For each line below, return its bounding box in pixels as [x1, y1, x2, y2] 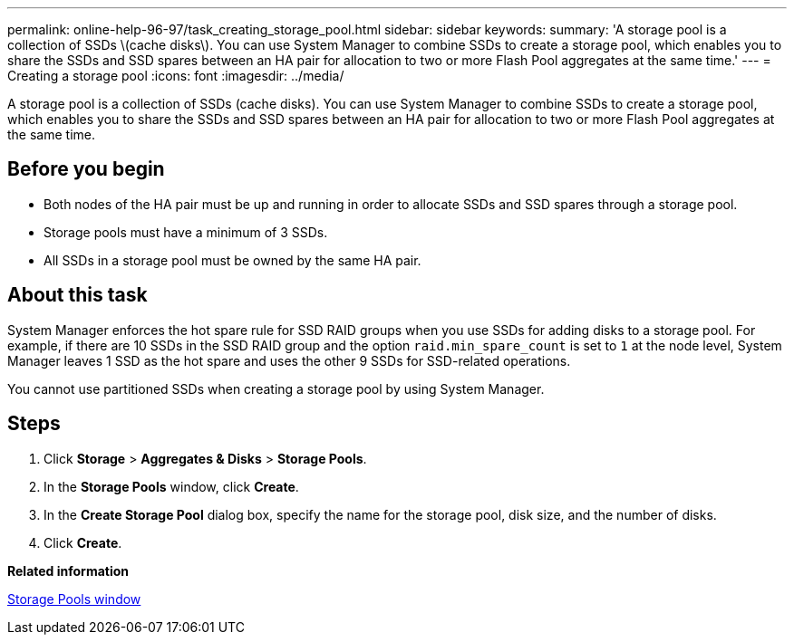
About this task [7, 283, 148, 307]
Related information [7, 562, 130, 579]
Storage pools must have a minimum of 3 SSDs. [44, 224, 328, 240]
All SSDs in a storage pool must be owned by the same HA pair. [44, 252, 421, 268]
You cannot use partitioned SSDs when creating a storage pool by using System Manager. [7, 380, 545, 397]
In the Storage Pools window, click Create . [44, 478, 299, 494]
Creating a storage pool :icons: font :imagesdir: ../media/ [7, 68, 344, 83]
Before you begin [7, 158, 165, 181]
